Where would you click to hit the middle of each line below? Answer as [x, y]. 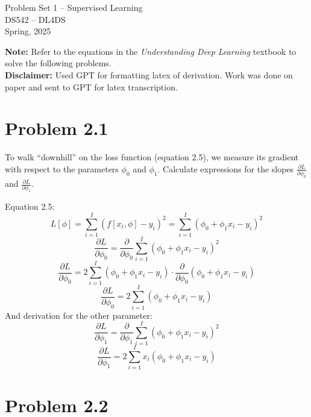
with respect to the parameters [62, 168]
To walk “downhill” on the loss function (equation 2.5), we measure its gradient [152, 157]
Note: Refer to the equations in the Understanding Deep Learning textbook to [151, 51]
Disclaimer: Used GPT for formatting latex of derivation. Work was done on [149, 74]
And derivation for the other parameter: [79, 315]
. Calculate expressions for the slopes [226, 168]
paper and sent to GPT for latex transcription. [91, 86]
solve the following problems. [58, 63]
